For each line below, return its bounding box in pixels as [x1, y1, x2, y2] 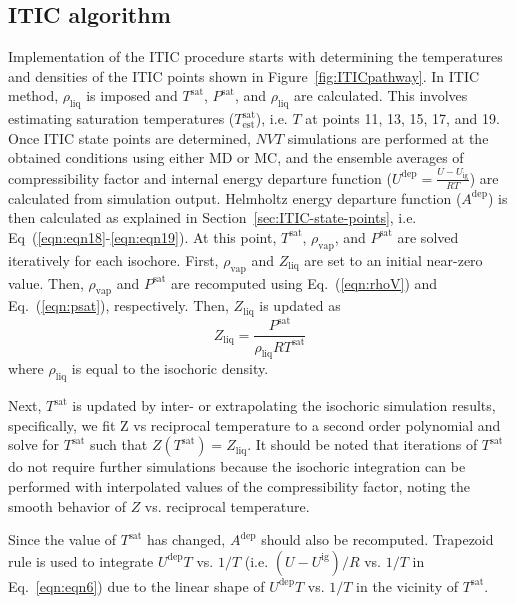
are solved [397, 226, 459, 247]
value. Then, [8, 272, 84, 293]
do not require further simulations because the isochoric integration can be [8, 456, 466, 477]
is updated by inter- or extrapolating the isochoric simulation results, [72, 395, 496, 416]
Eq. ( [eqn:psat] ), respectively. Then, [8, 295, 229, 316]
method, [8, 85, 59, 106]
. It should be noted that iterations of [247, 434, 478, 455]
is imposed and [86, 85, 178, 106]
